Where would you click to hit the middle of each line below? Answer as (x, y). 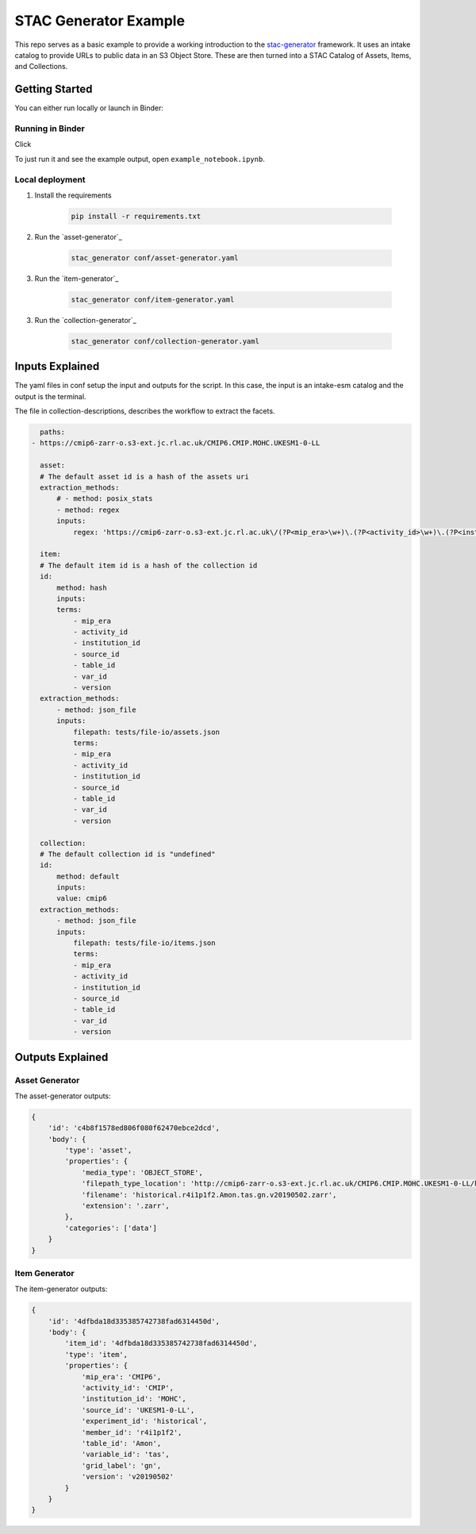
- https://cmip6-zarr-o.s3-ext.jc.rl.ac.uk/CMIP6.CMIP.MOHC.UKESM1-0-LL (176, 443)
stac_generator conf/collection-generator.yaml (165, 341)
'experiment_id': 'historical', (144, 1421)
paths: (53, 432)
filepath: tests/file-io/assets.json (146, 732)
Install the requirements (73, 195)
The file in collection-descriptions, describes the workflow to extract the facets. (145, 411)
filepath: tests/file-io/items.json (144, 943)
